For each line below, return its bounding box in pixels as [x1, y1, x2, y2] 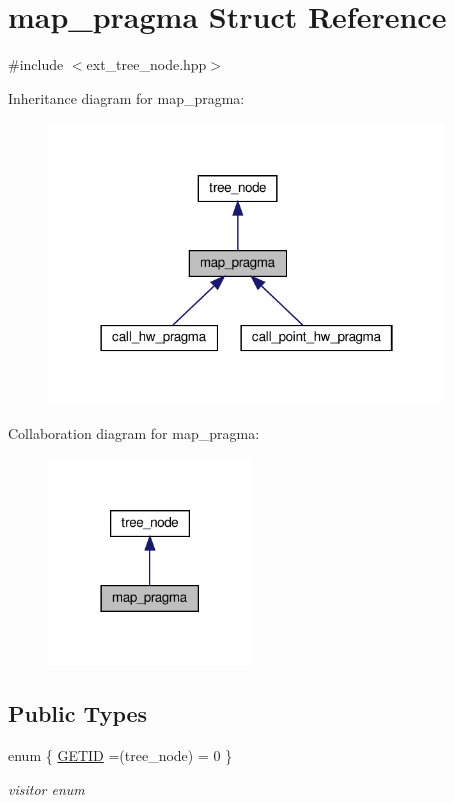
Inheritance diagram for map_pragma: [8, 87, 245, 108]
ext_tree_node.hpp [86, 54, 207, 75]
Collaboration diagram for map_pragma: [8, 422, 260, 443]
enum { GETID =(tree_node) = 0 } [8, 744, 233, 765]
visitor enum [8, 778, 85, 799]
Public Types [8, 698, 148, 729]
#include [8, 54, 64, 75]
